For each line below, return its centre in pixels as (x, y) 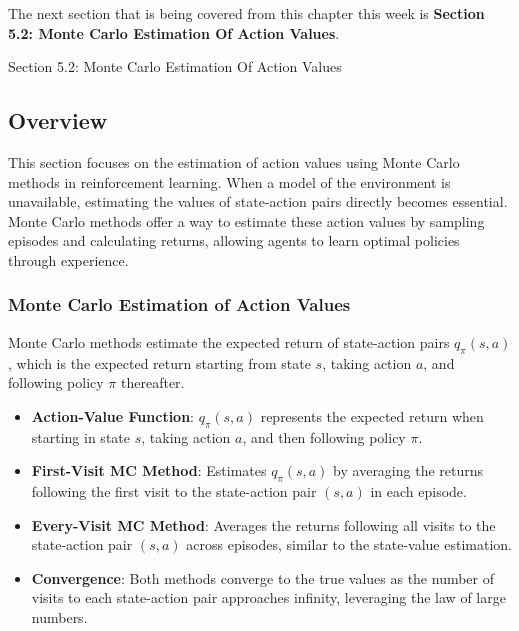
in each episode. (418, 490)
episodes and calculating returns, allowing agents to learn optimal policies (234, 240)
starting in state (80, 436)
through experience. (68, 259)
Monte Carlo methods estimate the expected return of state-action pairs (229, 341)
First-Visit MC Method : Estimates (149, 470)
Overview (58, 120)
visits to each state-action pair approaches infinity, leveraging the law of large (268, 597)
